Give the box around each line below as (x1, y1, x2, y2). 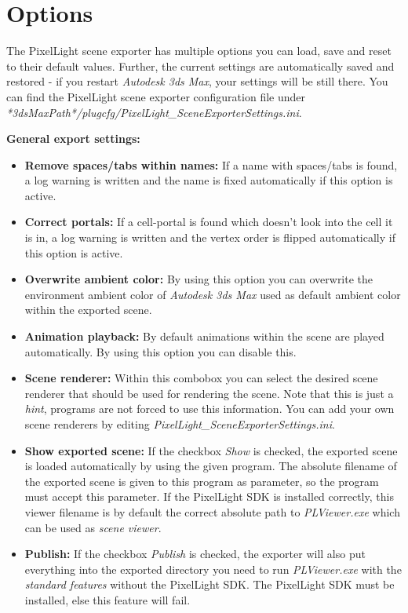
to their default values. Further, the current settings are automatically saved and (6, 57, 395, 74)
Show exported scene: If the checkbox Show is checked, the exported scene (24, 442, 398, 458)
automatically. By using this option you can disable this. (24, 343, 297, 359)
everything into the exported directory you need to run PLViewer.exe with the (24, 560, 402, 577)
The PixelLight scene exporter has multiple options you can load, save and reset (6, 42, 392, 59)
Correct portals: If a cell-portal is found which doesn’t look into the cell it (24, 213, 393, 230)
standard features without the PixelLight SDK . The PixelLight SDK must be (24, 576, 395, 593)
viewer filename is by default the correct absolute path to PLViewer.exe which (24, 503, 400, 520)
